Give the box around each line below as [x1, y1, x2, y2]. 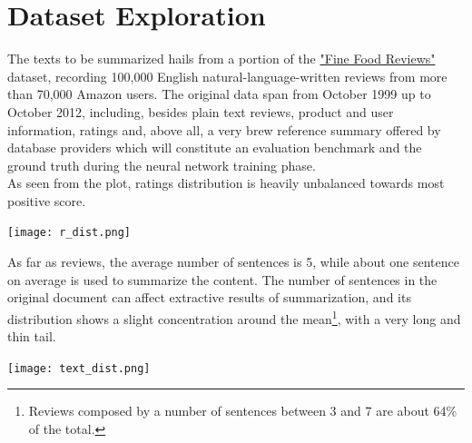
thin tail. [7, 327, 56, 346]
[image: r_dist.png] [7, 226, 132, 240]
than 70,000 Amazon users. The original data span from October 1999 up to [7, 84, 431, 103]
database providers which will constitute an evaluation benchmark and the [7, 138, 422, 157]
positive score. [7, 191, 86, 210]
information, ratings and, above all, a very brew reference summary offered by [7, 120, 441, 139]
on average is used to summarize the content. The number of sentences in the [7, 270, 438, 289]
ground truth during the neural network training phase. [7, 155, 316, 174]
